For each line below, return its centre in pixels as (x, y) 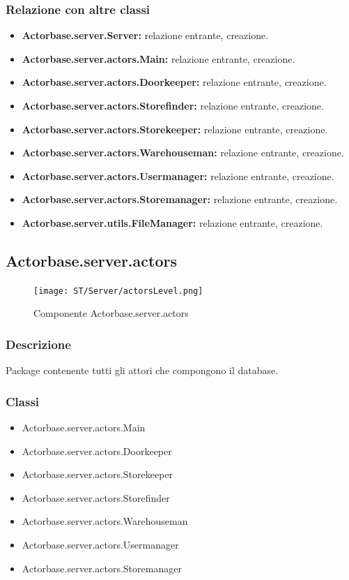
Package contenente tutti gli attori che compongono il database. (142, 370)
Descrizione (38, 344)
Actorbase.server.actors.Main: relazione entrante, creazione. (158, 58)
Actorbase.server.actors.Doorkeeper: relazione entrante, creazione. (174, 82)
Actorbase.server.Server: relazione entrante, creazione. (145, 35)
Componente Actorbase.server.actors (111, 313)
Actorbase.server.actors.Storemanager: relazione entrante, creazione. (180, 199)
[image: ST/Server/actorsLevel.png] (118, 291)
